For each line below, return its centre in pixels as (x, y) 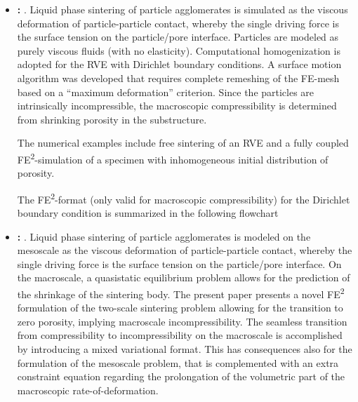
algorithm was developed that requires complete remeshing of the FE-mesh (178, 78)
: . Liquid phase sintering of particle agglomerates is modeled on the (164, 236)
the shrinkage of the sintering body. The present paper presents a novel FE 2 (181, 293)
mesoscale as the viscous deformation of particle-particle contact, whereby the (185, 250)
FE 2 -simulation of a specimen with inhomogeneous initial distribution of (173, 158)
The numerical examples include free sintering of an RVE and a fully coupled (183, 143)
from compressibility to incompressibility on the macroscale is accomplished (180, 335)
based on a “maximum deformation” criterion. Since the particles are (166, 92)
